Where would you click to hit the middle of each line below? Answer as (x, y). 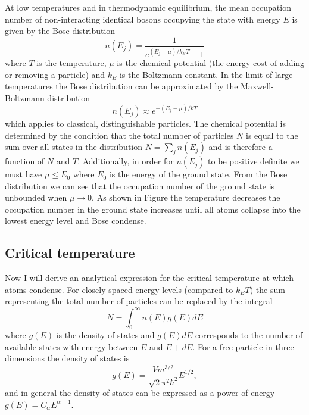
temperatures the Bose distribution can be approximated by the (121, 86)
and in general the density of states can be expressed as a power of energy (140, 393)
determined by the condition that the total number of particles (119, 135)
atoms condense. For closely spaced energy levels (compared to (119, 289)
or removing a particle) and (55, 74)
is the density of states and (105, 335)
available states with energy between (71, 346)
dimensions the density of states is (67, 358)
